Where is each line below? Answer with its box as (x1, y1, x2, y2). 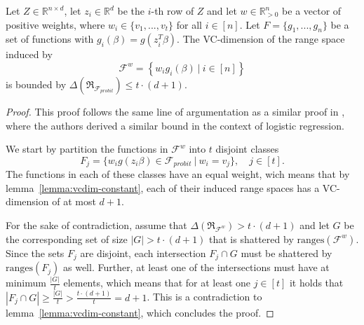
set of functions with (6, 32, 94, 46)
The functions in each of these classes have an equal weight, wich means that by (6, 167, 350, 181)
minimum (6, 275, 46, 290)
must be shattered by (241, 245, 332, 260)
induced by (6, 47, 53, 62)
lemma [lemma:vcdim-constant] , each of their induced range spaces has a (6, 180, 320, 195)
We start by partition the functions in (6, 141, 168, 156)
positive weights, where (6, 17, 105, 32)
